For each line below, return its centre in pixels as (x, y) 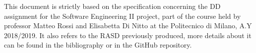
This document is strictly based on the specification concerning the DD (112, 6)
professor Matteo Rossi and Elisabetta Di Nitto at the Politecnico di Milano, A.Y (128, 26)
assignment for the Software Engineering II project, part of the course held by (123, 16)
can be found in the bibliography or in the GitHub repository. (98, 45)
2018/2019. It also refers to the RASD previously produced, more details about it (128, 35)
